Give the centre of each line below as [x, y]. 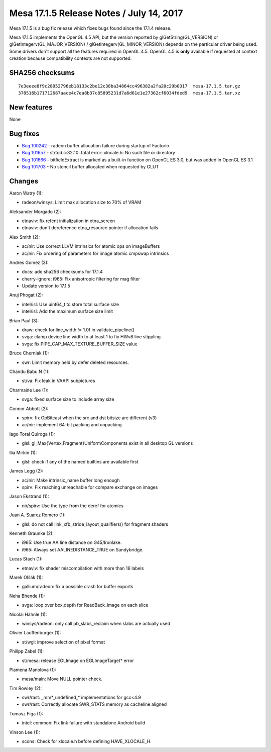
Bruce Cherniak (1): [29, 353]
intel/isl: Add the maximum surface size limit [67, 311]
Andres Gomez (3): [29, 262]
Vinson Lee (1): [25, 732]
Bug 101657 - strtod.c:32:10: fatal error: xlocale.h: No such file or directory [99, 153]
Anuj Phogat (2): [26, 295]
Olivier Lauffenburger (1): [35, 633]
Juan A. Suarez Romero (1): [37, 515]
